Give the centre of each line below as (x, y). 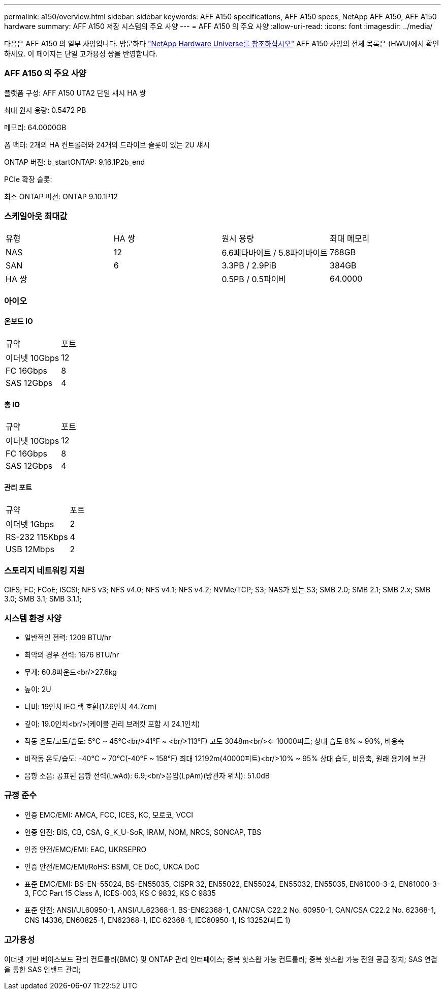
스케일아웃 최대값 (36, 216)
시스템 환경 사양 (33, 618)
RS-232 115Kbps (37, 537)
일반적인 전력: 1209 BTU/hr (68, 638)
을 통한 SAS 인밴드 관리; (42, 969)
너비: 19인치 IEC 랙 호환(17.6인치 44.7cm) (91, 707)
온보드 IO (19, 321)
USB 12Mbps (30, 549)
